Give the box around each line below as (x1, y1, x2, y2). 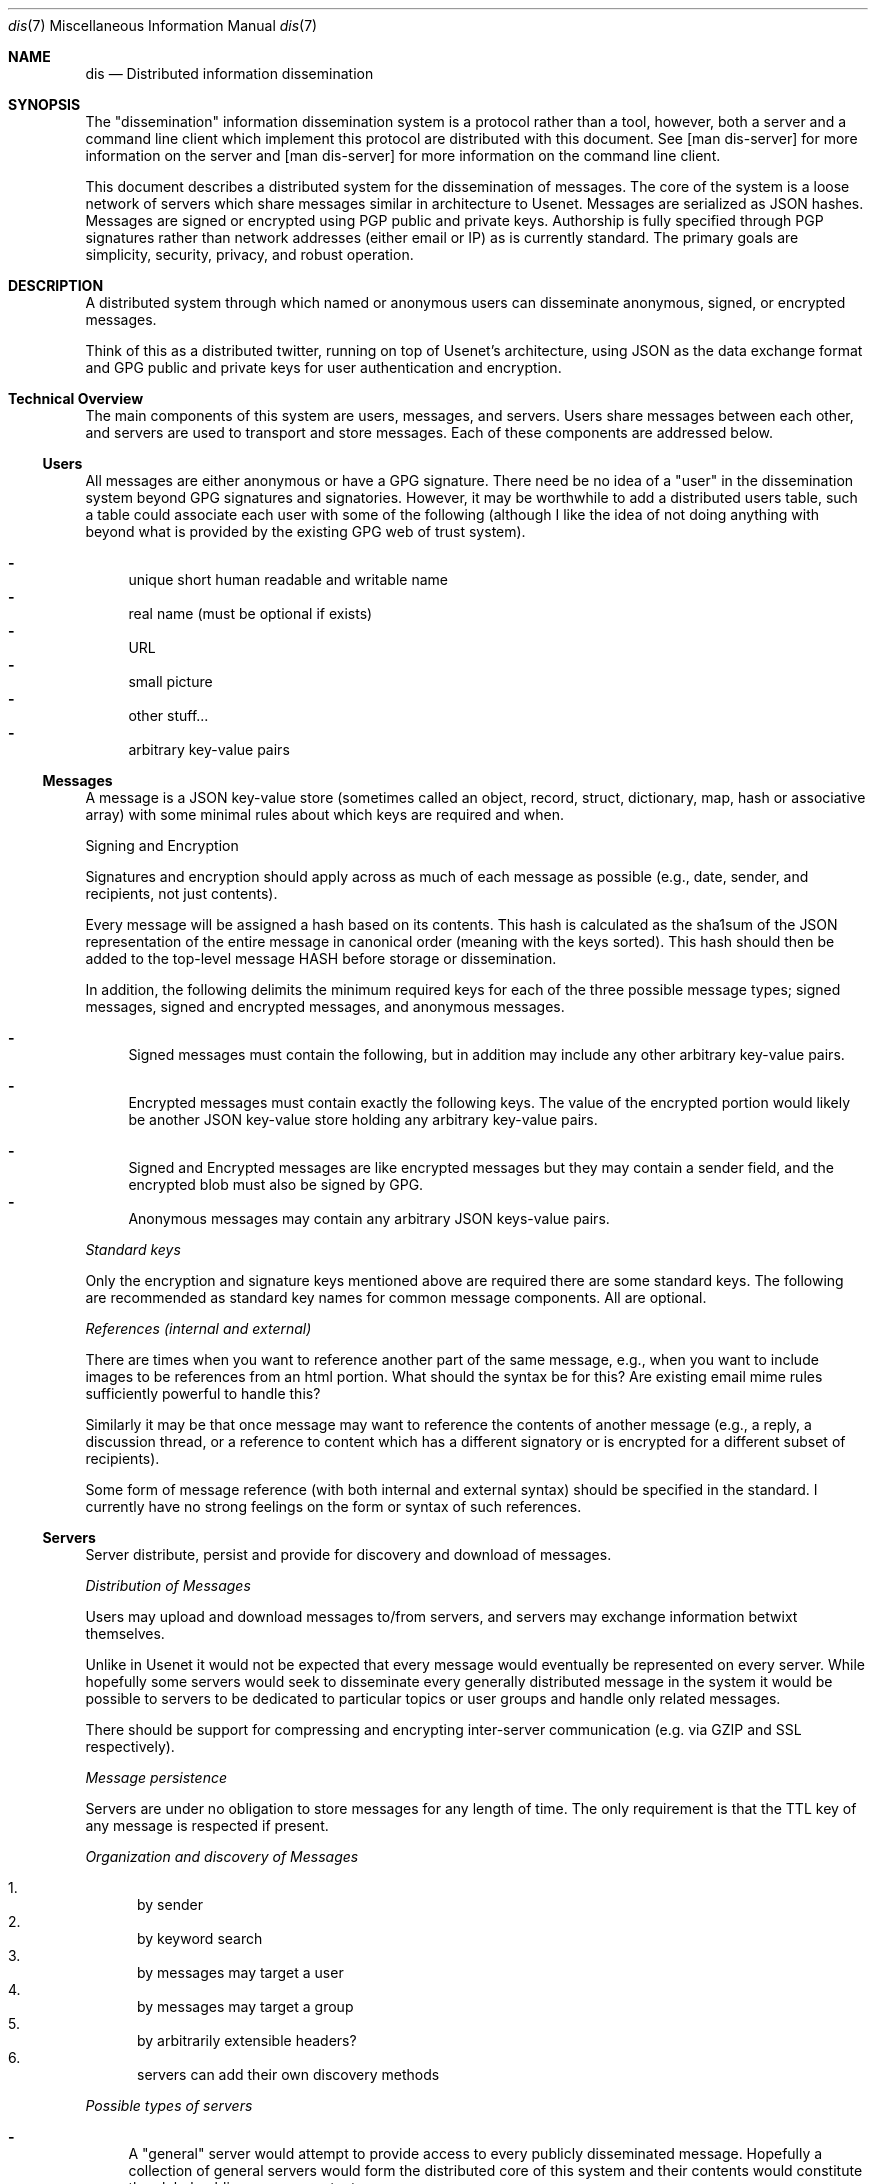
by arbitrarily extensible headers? (137, 2032, 357, 2049)
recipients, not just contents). (85, 885, 278, 902)
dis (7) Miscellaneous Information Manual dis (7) (8, 17, 318, 34)
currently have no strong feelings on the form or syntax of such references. (85, 1498, 582, 1515)
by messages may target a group (137, 1998, 354, 2015)
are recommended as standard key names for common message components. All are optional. (85, 1289, 707, 1306)
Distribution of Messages (85, 1577, 251, 1594)
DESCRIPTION (8, 277, 104, 294)
